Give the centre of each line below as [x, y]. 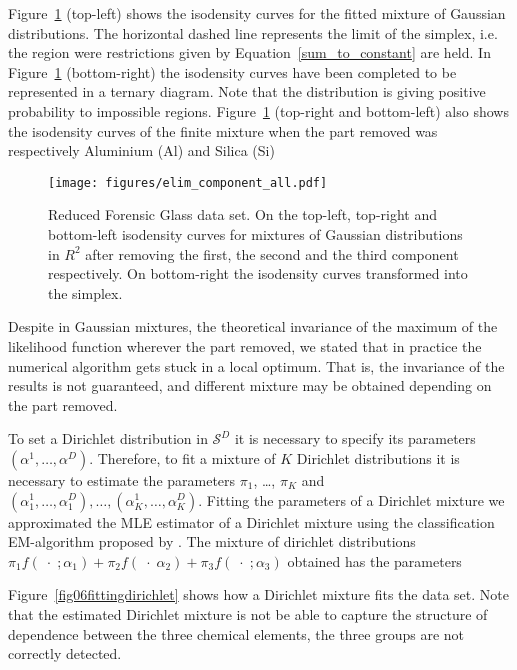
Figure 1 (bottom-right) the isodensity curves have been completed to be [232, 71]
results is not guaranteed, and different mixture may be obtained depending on [250, 385]
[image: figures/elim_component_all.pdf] [188, 182]
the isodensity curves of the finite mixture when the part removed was [223, 130]
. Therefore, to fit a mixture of [182, 457]
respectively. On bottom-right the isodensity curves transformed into [258, 273]
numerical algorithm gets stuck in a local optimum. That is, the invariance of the [256, 365]
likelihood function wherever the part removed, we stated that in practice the [245, 345]
